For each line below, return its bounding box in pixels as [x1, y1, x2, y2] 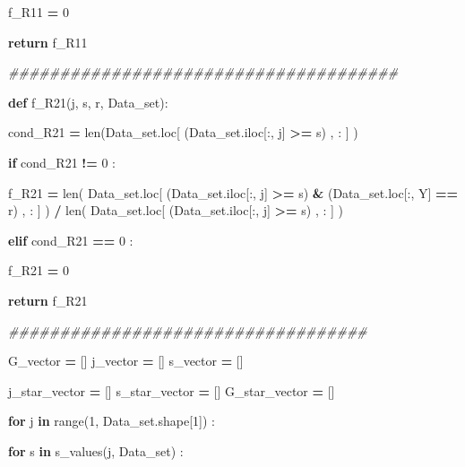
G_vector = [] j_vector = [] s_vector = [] [8, 351, 244, 370]
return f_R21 [8, 290, 88, 309]
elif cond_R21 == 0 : [8, 230, 133, 249]
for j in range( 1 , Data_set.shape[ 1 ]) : [8, 411, 216, 430]
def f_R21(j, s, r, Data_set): [8, 92, 168, 111]
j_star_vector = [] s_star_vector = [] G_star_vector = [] [8, 381, 335, 400]
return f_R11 [8, 32, 88, 51]
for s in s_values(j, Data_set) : [8, 441, 184, 460]
